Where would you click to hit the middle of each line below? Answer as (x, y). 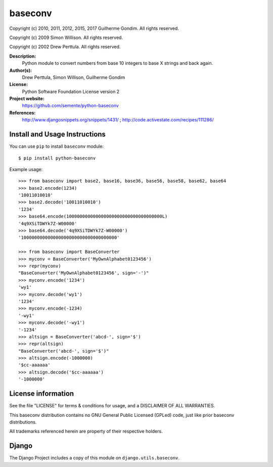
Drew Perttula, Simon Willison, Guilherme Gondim (74, 77)
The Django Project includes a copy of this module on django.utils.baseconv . (94, 458)
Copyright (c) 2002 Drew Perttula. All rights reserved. (65, 47)
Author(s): (21, 70)
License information (42, 394)
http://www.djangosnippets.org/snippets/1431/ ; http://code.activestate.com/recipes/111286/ (118, 120)
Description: (23, 56)
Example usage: (26, 169)
